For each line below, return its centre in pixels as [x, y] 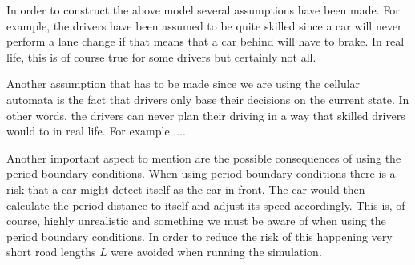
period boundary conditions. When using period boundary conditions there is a [201, 173]
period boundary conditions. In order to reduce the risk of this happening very [199, 236]
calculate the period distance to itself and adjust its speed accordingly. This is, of [206, 205]
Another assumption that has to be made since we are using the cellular [183, 84]
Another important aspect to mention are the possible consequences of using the [204, 157]
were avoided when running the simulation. [216, 252]
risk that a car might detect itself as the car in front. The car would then [186, 189]
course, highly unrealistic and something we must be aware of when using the [196, 221]
